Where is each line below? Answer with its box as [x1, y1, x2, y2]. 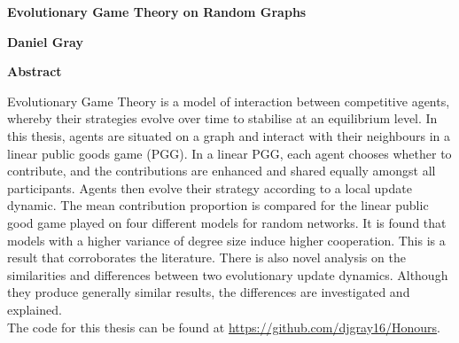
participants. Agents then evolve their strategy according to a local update [7, 178, 412, 197]
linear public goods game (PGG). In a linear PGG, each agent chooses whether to [7, 144, 452, 162]
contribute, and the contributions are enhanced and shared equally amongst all [7, 161, 436, 180]
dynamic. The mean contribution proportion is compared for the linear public [7, 196, 429, 214]
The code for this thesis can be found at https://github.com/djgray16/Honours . [7, 317, 441, 336]
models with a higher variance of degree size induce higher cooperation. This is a [7, 230, 446, 249]
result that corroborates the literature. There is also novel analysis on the [7, 248, 406, 267]
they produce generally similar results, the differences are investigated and [7, 283, 410, 301]
